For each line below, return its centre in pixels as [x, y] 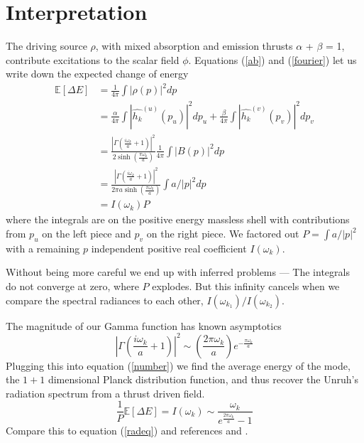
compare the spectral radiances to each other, [105, 300]
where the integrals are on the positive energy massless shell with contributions [178, 219]
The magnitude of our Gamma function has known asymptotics [144, 325]
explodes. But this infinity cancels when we [246, 286]
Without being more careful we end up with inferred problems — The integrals [178, 272]
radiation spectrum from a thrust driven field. [105, 393]
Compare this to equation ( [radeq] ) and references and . [127, 430]
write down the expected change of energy [97, 74]
